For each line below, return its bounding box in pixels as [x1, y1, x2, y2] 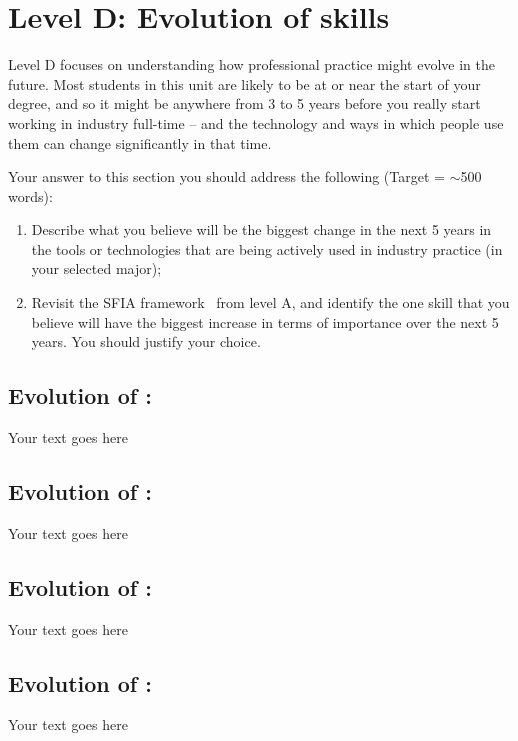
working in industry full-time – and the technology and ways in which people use [8, 112, 504, 133]
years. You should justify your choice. [31, 331, 261, 352]
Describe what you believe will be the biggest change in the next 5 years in [31, 219, 492, 240]
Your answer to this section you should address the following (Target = [8, 166, 445, 187]
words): [8, 185, 53, 206]
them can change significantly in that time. [8, 132, 272, 153]
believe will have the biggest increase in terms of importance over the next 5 [31, 311, 499, 332]
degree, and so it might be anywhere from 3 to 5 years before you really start [8, 93, 481, 114]
